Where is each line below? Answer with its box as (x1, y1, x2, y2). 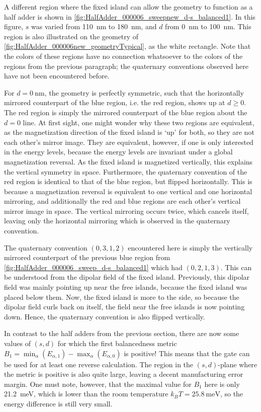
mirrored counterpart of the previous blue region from (4, 252, 170, 263)
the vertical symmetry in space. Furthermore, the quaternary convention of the (4, 166, 247, 177)
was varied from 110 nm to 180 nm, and (31, 21, 157, 32)
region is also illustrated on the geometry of (4, 31, 139, 41)
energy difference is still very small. (4, 398, 113, 408)
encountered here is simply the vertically (128, 242, 253, 253)
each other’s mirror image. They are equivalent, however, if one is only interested (4, 136, 253, 147)
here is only (204, 378, 240, 389)
